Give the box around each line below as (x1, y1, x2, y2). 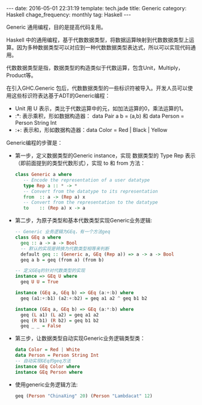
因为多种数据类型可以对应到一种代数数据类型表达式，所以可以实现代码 (16, 44, 191, 51)
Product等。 (6, 72, 37, 79)
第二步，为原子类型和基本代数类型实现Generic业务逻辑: (14, 217, 152, 224)
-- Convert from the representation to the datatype (23, 199, 158, 206)
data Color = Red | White (14, 347, 80, 353)
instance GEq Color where (14, 363, 80, 369)
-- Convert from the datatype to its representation (23, 188, 158, 194)
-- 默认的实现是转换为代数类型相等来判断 (20, 245, 109, 251)
